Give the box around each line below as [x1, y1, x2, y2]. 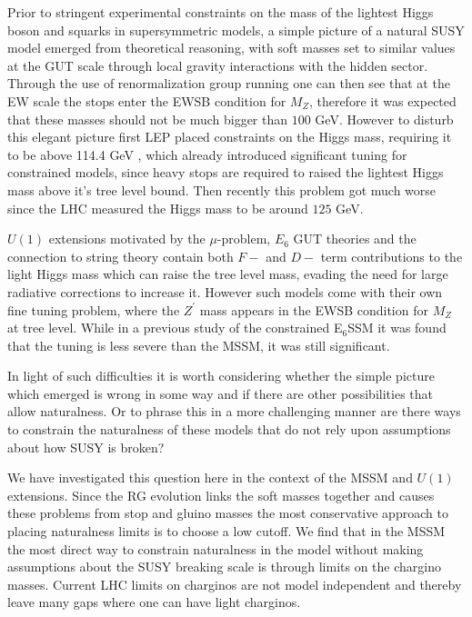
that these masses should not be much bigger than [7, 109, 288, 128]
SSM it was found [347, 318, 447, 337]
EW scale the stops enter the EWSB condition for [7, 91, 286, 110]
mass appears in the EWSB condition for [199, 300, 428, 319]
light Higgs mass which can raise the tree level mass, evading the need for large [7, 264, 448, 284]
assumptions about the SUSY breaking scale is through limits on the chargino [7, 557, 441, 576]
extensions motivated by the [48, 229, 206, 248]
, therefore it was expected [308, 91, 457, 110]
